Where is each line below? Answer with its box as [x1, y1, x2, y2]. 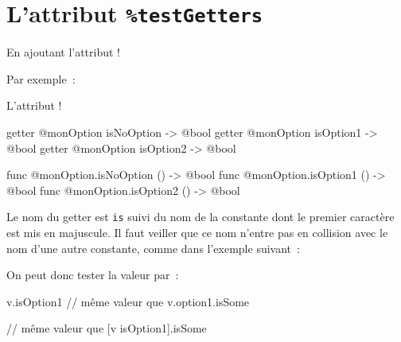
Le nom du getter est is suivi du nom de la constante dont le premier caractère [6, 208, 395, 225]
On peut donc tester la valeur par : [6, 266, 179, 283]
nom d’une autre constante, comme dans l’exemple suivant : [6, 239, 300, 256]
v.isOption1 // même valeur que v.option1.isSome [6, 293, 250, 309]
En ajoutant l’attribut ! [6, 44, 121, 60]
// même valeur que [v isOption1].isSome [6, 320, 207, 336]
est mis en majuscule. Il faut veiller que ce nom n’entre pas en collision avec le [6, 224, 388, 241]
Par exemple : [6, 70, 76, 87]
